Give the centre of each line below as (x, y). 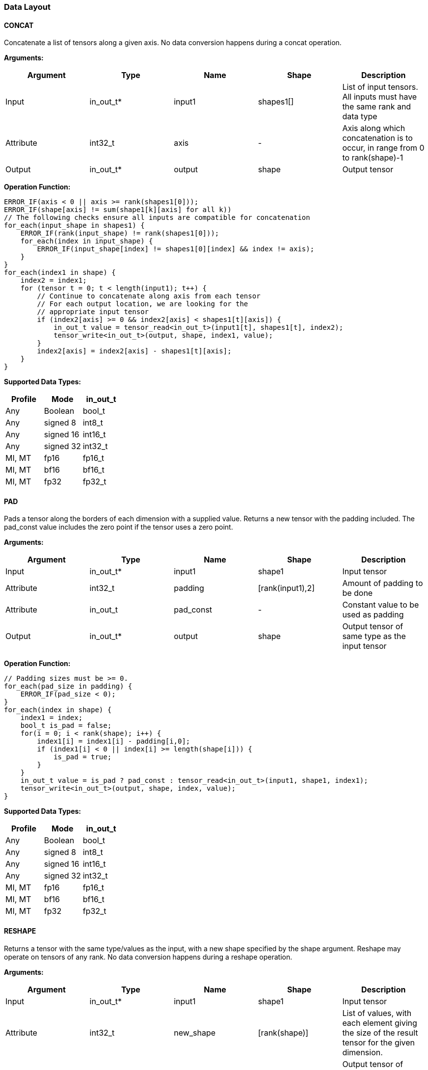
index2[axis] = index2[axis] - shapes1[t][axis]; (134, 351)
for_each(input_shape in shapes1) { (74, 226)
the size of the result (380, 1032)
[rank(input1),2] (286, 588)
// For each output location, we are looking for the (143, 304)
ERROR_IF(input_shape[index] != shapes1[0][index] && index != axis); (176, 249)
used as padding (373, 615)
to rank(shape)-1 (373, 158)
